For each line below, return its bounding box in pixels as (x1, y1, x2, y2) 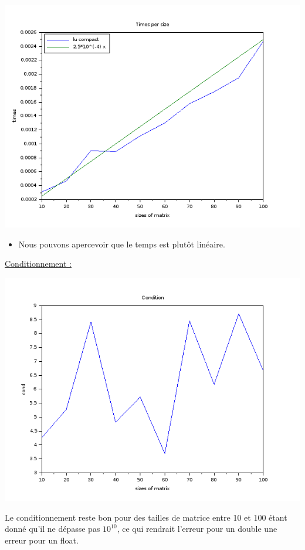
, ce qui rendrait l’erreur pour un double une (117, 522, 277, 535)
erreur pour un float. (5, 534, 79, 546)
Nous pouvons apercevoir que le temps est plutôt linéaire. (18, 237, 225, 250)
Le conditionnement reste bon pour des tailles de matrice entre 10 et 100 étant (5, 511, 287, 523)
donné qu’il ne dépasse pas (5, 522, 100, 535)
